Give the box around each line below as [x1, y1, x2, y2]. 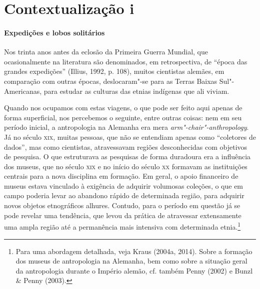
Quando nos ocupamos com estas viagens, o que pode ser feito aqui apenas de [4, 102, 242, 113]
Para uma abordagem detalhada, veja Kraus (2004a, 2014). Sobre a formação [15, 246, 252, 256]
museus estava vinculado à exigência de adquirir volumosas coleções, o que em [4, 180, 243, 191]
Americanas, [4, 85, 42, 96]
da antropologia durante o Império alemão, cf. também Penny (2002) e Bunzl [15, 265, 253, 276]
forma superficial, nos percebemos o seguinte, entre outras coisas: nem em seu [4, 112, 242, 122]
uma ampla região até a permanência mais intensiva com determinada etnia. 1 [4, 220, 241, 232]
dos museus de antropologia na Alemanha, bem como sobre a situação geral [15, 256, 247, 266]
